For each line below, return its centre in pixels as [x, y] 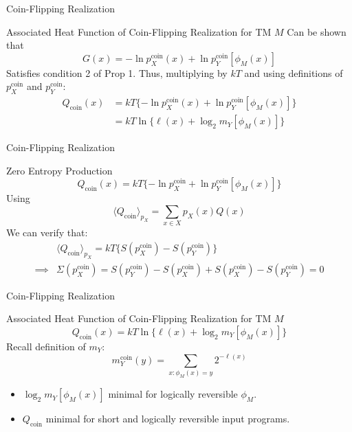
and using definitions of [294, 72]
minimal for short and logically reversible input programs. [168, 419]
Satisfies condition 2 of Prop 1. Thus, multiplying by [117, 72]
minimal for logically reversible [173, 394]
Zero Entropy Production [59, 170]
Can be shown [317, 31]
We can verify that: [47, 232]
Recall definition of [46, 346]
